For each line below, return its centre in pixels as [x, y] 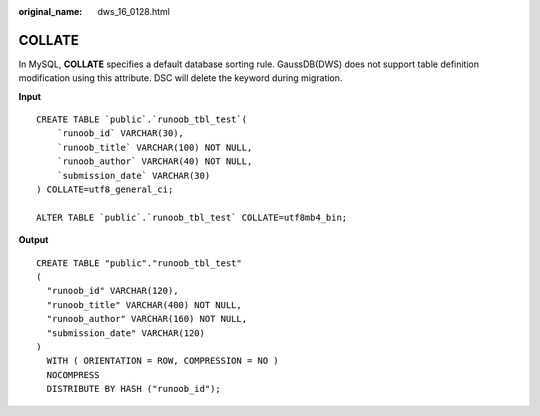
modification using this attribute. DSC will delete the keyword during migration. [180, 78]
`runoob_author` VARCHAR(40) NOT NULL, [154, 161]
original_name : [50, 11]
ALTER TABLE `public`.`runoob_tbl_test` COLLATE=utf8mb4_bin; [192, 217]
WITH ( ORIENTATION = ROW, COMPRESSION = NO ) [162, 361]
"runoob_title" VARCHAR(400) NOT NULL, [144, 304]
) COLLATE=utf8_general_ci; [105, 189]
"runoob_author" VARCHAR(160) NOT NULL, [147, 319]
